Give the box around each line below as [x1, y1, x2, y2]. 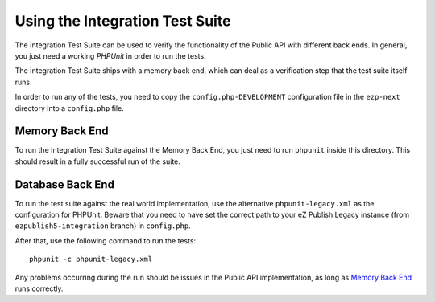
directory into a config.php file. [14, 103, 124, 112]
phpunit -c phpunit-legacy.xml [29, 255, 153, 264]
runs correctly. [14, 284, 64, 293]
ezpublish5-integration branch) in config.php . [14, 221, 191, 231]
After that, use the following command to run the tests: [14, 235, 197, 245]
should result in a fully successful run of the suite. [14, 157, 181, 166]
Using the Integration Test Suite [14, 12, 231, 30]
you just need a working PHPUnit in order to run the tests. [14, 51, 206, 60]
